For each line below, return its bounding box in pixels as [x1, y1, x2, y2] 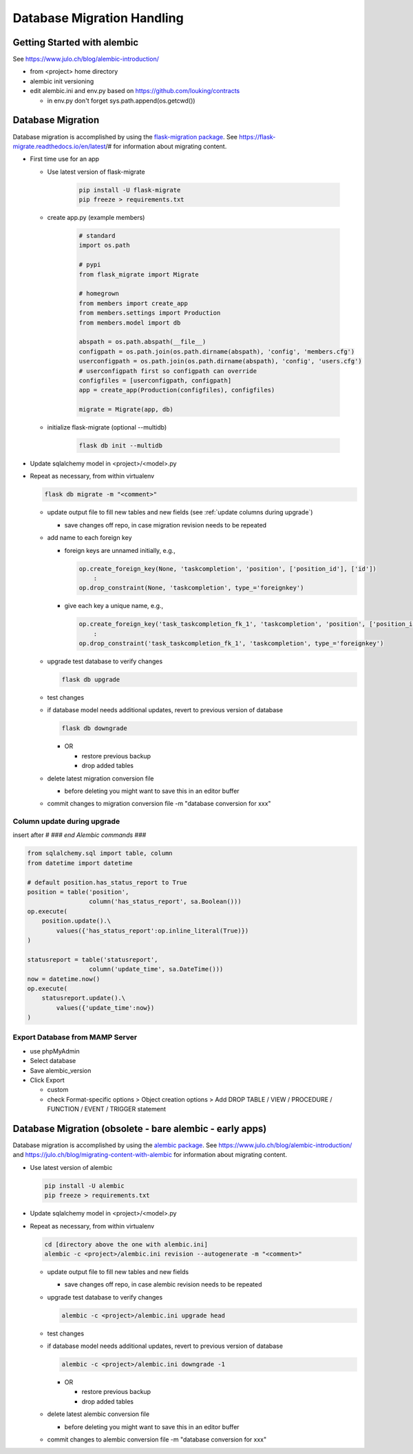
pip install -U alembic [44, 1182, 125, 1189]
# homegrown [78, 290, 120, 298]
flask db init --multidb [78, 442, 163, 450]
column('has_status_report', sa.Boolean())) [88, 898, 242, 906]
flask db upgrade [61, 676, 120, 684]
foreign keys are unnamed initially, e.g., [64, 546, 176, 554]
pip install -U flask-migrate [78, 186, 181, 194]
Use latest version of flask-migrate [47, 168, 145, 176]
